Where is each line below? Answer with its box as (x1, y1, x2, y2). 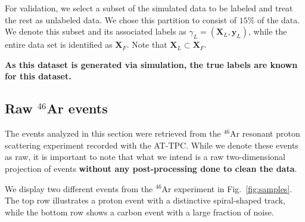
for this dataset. (5, 70, 71, 82)
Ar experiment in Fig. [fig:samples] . (161, 182, 292, 195)
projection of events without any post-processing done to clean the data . (5, 162, 297, 174)
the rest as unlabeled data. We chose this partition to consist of (5, 13, 237, 26)
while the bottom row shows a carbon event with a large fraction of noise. (5, 205, 274, 218)
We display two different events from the (5, 182, 153, 195)
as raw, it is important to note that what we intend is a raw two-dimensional (5, 150, 285, 163)
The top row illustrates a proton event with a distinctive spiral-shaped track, (5, 194, 285, 206)
